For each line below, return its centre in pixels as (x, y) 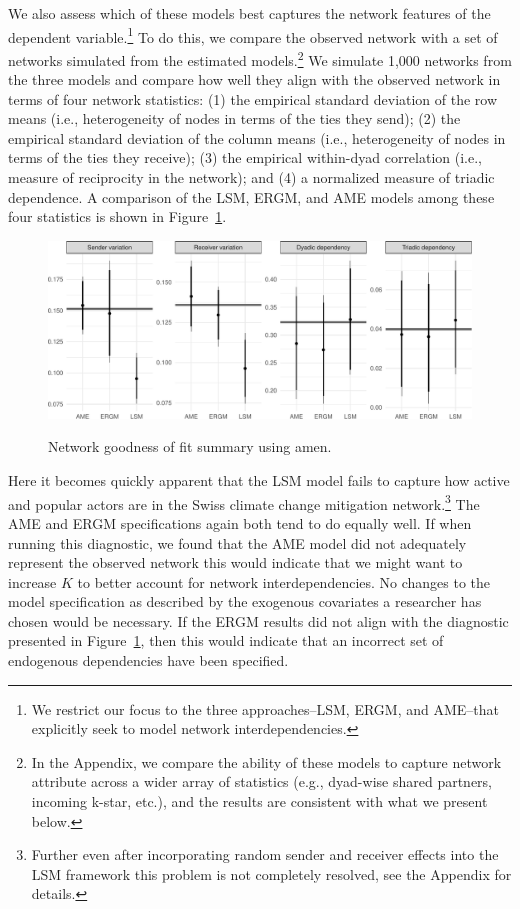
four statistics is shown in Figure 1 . (117, 216)
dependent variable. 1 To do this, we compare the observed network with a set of (253, 35)
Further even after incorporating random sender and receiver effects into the (265, 854)
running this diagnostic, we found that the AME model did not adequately (237, 542)
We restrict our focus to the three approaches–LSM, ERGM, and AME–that (265, 708)
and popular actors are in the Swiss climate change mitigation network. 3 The (244, 502)
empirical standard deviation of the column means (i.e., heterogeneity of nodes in (257, 137)
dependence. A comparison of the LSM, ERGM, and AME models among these (251, 196)
